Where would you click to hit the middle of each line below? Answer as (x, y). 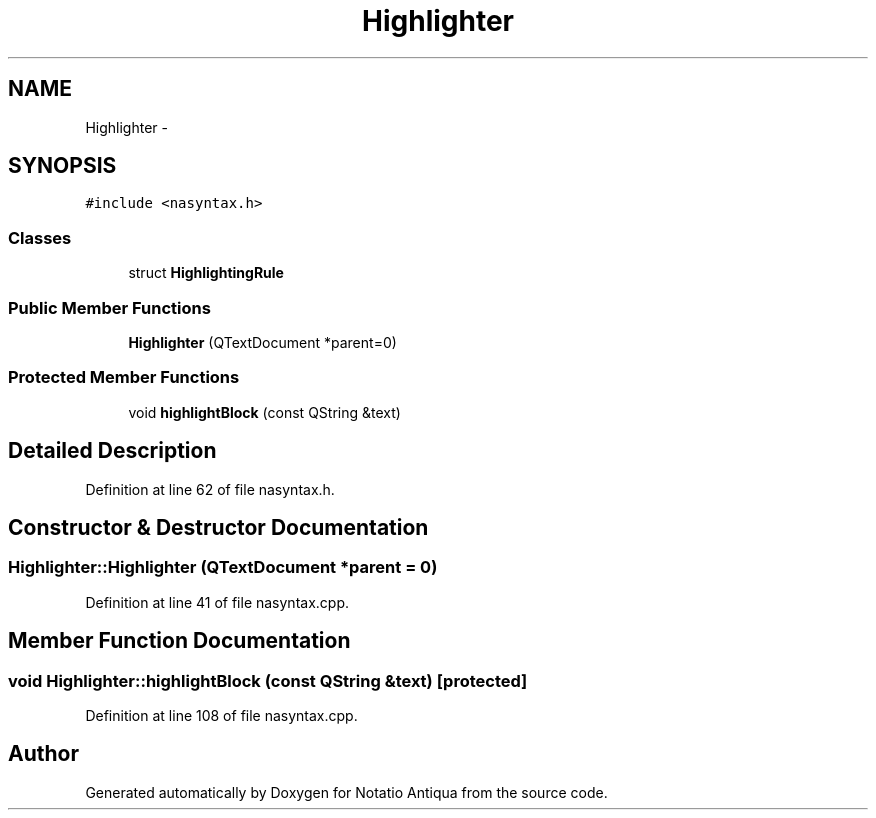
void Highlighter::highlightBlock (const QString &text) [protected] (268, 680)
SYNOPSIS (62, 166)
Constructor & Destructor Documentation (218, 527)
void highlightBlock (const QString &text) (264, 412)
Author (43, 754)
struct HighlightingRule (206, 273)
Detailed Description (112, 451)
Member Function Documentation (179, 641)
